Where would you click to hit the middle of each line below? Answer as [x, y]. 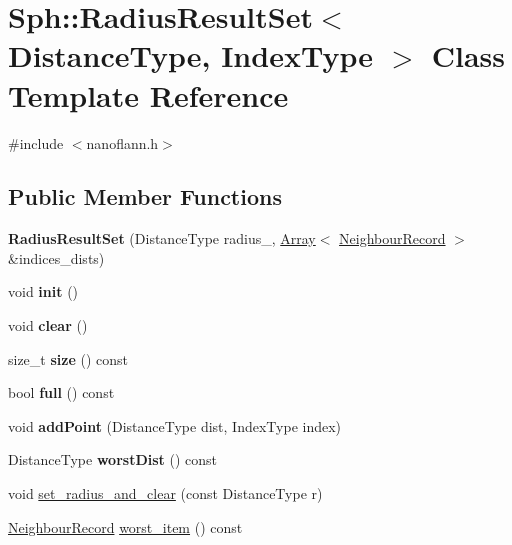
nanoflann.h [122, 142]
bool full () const [61, 392]
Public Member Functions [145, 196]
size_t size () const [68, 358]
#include [36, 142]
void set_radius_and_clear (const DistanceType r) [165, 493]
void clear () [48, 325]
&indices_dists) [56, 257]
